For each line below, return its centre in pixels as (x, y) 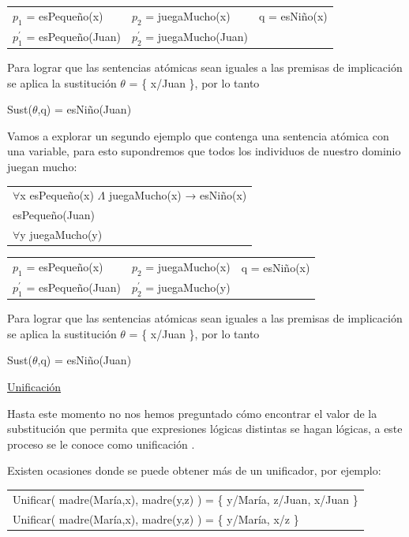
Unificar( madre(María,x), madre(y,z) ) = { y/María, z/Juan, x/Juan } (186, 499)
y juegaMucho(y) (61, 235)
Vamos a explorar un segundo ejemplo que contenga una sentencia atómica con (198, 135)
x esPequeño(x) (57, 195)
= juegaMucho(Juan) (197, 36)
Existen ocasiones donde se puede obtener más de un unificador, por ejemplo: (194, 470)
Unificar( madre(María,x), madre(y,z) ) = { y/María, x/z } (156, 518)
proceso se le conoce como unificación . (101, 444)
